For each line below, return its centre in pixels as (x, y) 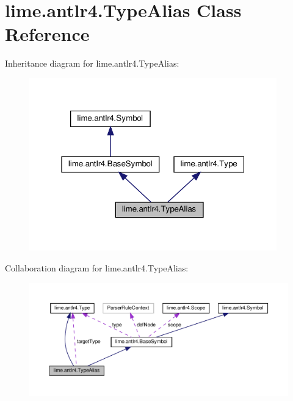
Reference (47, 34)
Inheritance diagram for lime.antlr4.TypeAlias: (92, 63)
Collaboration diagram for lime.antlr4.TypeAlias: (97, 268)
